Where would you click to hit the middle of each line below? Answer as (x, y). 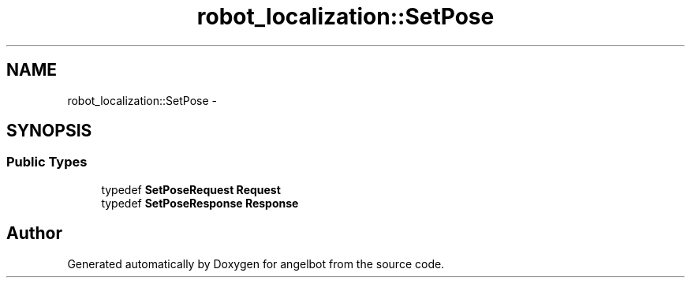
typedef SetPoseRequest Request (191, 189)
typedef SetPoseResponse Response (200, 203)
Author (34, 234)
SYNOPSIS (49, 131)
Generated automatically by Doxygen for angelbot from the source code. (256, 263)
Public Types (47, 162)
